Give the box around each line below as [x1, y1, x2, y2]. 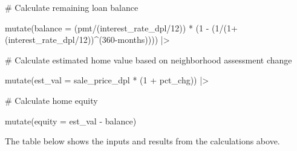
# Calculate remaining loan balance [5, 1, 139, 13]
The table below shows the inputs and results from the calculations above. [5, 135, 280, 147]
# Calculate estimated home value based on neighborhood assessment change [5, 53, 292, 66]
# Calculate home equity [5, 94, 98, 106]
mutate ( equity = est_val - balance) [5, 114, 137, 127]
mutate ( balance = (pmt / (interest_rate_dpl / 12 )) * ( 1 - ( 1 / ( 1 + [5, 21, 238, 34]
